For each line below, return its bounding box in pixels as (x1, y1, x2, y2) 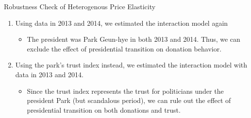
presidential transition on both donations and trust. (27, 104, 181, 115)
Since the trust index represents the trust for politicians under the (27, 85, 224, 96)
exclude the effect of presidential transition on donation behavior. (27, 43, 222, 53)
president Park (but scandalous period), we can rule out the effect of (27, 95, 231, 105)
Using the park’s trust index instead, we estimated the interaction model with (15, 60, 248, 70)
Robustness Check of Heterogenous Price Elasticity (4, 1, 156, 11)
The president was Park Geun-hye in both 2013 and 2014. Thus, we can (27, 34, 240, 44)
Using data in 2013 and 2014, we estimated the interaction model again (15, 17, 228, 28)
